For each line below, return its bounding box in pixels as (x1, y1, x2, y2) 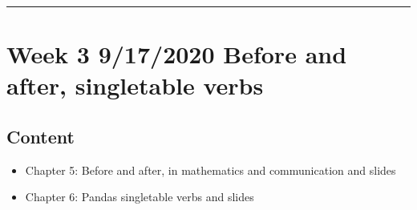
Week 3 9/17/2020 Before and (6, 38, 347, 71)
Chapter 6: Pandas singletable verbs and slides (25, 188, 254, 205)
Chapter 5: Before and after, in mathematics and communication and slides (25, 161, 396, 178)
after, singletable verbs (6, 69, 264, 102)
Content (6, 123, 75, 148)
